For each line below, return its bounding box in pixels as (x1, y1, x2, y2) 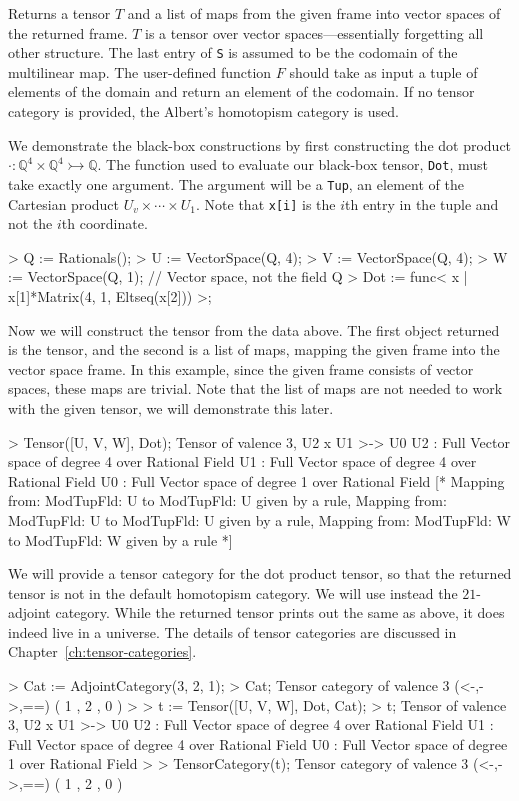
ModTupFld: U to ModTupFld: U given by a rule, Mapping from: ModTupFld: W (8, 509, 511, 530)
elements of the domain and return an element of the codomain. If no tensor (8, 81, 475, 102)
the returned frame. (8, 22, 128, 43)
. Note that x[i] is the (196, 193, 336, 214)
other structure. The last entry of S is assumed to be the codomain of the (8, 42, 458, 63)
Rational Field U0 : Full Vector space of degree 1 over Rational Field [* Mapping (8, 470, 505, 491)
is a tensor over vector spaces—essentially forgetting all (145, 22, 484, 43)
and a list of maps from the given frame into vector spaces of (127, 3, 501, 23)
